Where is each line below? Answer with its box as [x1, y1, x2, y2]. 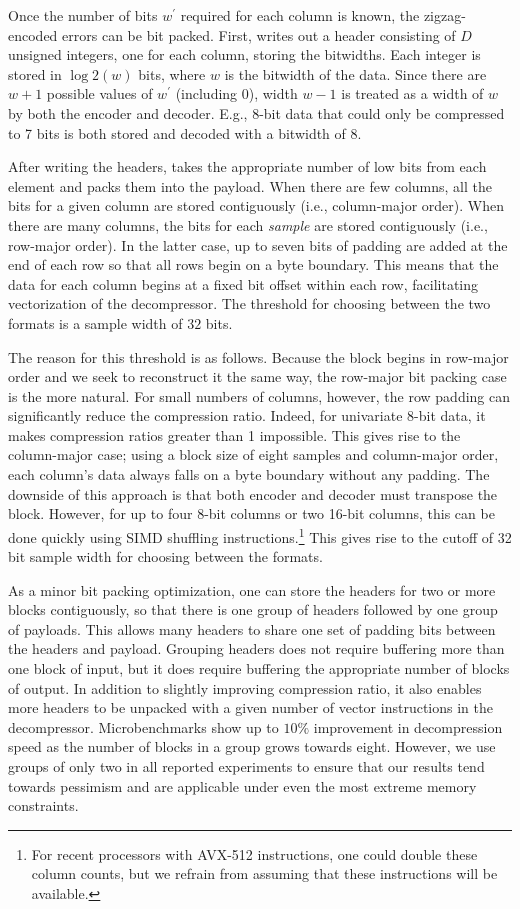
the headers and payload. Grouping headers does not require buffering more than [8, 638, 505, 659]
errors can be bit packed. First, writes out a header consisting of [62, 24, 456, 45]
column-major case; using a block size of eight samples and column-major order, [8, 444, 499, 465]
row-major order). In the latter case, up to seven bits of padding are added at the [8, 234, 508, 255]
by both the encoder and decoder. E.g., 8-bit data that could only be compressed [8, 102, 505, 123]
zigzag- [423, 5, 466, 25]
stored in [8, 63, 62, 84]
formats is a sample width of [8, 312, 183, 333]
